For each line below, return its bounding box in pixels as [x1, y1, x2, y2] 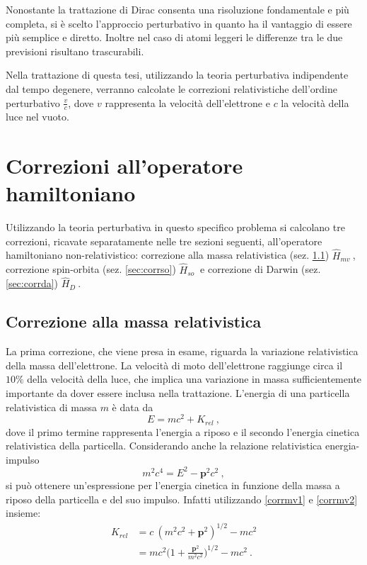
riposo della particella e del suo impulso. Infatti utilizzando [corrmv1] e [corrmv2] [6, 491, 358, 506]
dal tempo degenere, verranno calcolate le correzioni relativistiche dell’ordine [6, 81, 337, 96]
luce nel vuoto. [6, 109, 69, 124]
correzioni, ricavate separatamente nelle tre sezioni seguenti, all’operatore [6, 233, 322, 248]
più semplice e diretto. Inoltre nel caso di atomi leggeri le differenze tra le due [6, 30, 343, 45]
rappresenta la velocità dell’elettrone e [105, 95, 270, 110]
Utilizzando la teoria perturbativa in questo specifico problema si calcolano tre [6, 220, 345, 235]
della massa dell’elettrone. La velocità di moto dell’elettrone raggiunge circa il [6, 357, 343, 372]
